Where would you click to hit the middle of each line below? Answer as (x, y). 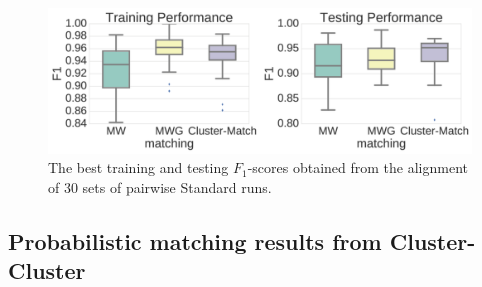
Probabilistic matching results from (195, 240)
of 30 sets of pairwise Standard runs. (160, 186)
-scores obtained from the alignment (357, 167)
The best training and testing (138, 167)
